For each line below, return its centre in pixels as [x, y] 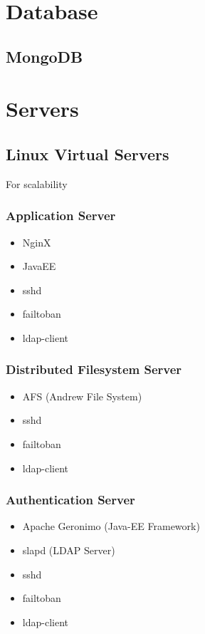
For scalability [37, 183]
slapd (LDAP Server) [69, 550]
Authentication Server [70, 500]
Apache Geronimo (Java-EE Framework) [111, 526]
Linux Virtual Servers [88, 154]
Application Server [61, 215]
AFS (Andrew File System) [82, 396]
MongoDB [44, 56]
